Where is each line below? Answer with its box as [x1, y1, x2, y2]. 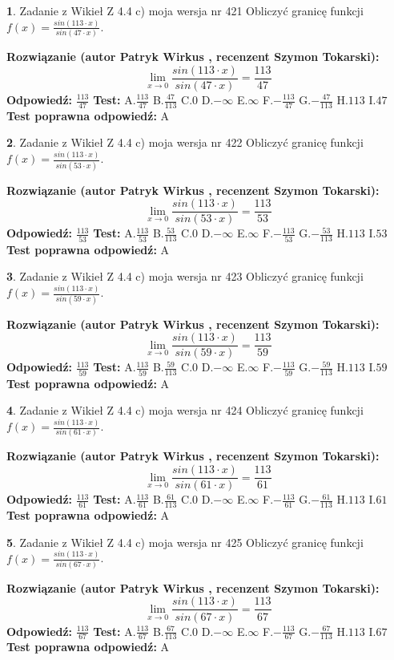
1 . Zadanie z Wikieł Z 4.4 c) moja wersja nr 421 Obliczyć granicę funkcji [6, 2, 364, 18]
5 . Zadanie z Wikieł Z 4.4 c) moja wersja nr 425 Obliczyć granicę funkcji [6, 533, 364, 550]
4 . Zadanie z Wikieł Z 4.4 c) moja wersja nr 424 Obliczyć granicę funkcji [6, 402, 364, 419]
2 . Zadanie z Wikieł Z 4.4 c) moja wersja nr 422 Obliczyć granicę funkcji [6, 134, 364, 151]
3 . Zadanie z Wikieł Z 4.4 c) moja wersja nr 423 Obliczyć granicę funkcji [6, 268, 364, 285]
